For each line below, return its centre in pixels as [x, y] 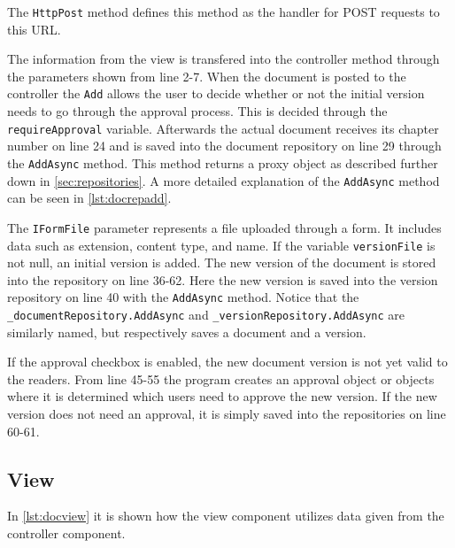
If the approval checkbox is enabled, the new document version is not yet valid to [227, 362]
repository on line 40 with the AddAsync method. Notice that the [183, 297]
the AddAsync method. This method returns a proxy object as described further [223, 162]
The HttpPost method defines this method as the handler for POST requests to [224, 12]
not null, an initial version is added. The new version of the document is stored [222, 262]
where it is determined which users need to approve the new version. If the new [222, 396]
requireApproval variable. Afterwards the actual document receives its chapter [223, 128]
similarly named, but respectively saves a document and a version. [187, 332]
